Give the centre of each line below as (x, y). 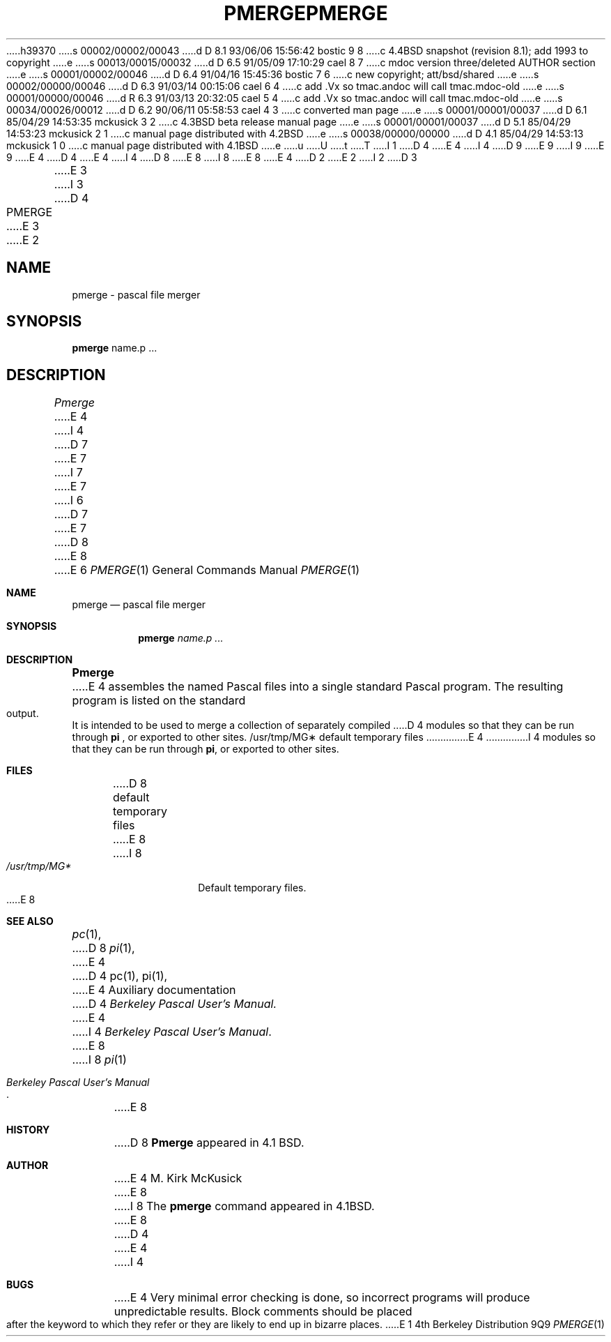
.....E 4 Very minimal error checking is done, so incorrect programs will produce (322, 1298)
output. (23, 714)
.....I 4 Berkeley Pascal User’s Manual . (172, 1032)
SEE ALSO (30, 921)
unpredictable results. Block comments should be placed (263, 1312)
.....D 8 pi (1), (103, 948)
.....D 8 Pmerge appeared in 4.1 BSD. (209, 1143)
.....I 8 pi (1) (99, 1060)
